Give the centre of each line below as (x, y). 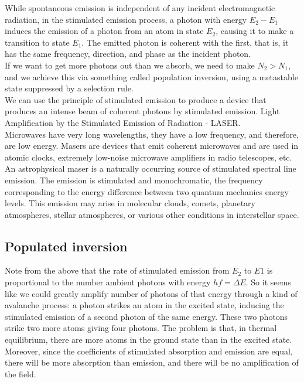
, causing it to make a (255, 31)
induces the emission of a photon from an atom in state (104, 31)
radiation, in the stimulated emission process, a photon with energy (126, 19)
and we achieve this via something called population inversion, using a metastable (151, 76)
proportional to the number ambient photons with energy (108, 282)
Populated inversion (66, 246)
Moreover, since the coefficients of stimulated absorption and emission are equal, (149, 351)
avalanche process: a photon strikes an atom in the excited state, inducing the (144, 305)
